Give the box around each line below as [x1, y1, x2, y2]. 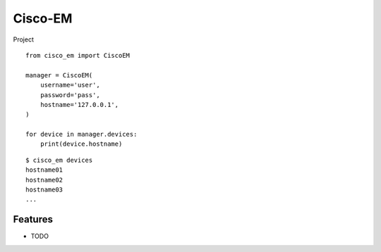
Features [13, 213, 53, 225]
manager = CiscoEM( [25, 71, 93, 79]
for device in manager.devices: [25, 130, 138, 139]
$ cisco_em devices [25, 156, 93, 164]
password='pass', [40, 91, 100, 99]
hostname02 [25, 176, 64, 184]
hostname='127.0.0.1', [40, 101, 119, 108]
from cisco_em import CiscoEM [25, 51, 131, 59]
